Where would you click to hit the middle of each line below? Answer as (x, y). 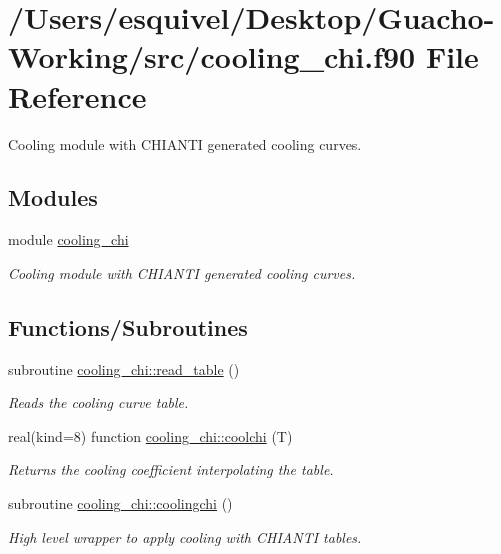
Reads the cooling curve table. (98, 402)
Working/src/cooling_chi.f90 (212, 56)
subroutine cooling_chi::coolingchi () (120, 503)
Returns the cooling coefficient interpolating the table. (171, 469)
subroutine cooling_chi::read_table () (124, 368)
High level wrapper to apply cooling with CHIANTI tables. (185, 536)
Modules (53, 197)
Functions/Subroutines (128, 326)
